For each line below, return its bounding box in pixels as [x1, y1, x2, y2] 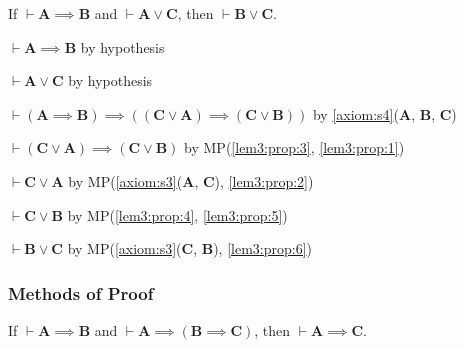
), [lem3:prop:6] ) [213, 238, 313, 259]
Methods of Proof [8, 280, 154, 305]
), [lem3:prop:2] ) [214, 170, 314, 191]
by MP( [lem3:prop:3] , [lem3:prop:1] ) [184, 137, 405, 158]
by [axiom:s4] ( [312, 103, 399, 124]
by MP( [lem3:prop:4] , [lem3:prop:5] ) [67, 204, 288, 225]
